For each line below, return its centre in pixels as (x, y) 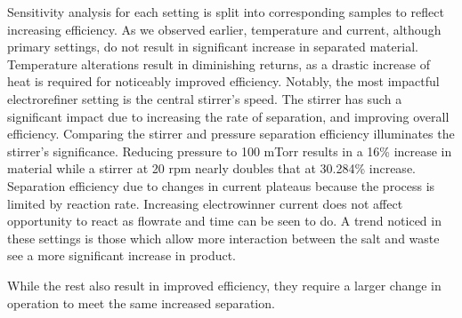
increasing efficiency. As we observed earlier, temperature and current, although (224, 29)
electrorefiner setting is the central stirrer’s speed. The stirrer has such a (205, 98)
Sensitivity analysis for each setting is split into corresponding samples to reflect (226, 12)
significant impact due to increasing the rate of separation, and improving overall (228, 116)
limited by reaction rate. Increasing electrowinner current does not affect (205, 203)
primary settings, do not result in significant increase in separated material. (213, 47)
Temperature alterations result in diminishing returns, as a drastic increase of (219, 64)
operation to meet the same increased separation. (141, 302)
